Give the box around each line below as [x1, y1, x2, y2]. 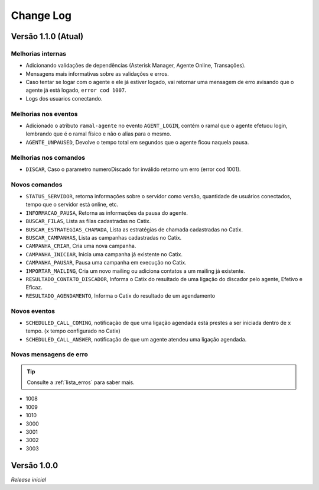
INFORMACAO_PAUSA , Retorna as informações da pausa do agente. [25, 209, 188, 216]
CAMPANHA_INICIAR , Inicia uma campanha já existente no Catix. [25, 250, 183, 257]
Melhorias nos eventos [11, 109, 78, 118]
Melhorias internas [11, 49, 67, 57]
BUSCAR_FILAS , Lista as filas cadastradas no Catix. [25, 218, 151, 225]
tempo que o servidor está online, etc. [25, 201, 119, 208]
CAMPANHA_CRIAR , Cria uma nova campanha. [25, 243, 136, 250]
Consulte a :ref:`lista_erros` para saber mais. [27, 379, 135, 386]
